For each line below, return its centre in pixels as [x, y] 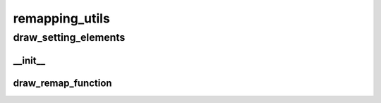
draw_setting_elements [69, 37]
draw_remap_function [62, 83]
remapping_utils [62, 18]
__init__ [29, 60]
